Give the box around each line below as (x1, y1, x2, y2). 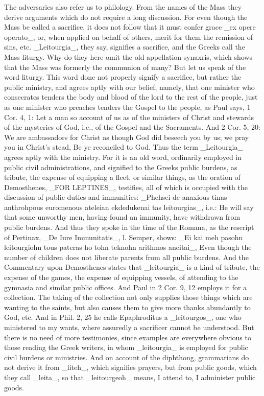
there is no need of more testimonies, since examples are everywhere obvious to (4, 332, 251, 342)
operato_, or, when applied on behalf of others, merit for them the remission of (4, 31, 253, 42)
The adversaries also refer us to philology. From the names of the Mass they (4, 2, 242, 12)
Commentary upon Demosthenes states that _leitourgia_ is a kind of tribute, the (4, 262, 260, 272)
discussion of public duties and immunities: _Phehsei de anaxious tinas (4, 192, 227, 202)
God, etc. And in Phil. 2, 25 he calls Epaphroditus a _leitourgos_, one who (4, 312, 242, 322)
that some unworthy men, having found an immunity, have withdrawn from (4, 212, 241, 222)
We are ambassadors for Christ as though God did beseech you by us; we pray (4, 131, 249, 142)
